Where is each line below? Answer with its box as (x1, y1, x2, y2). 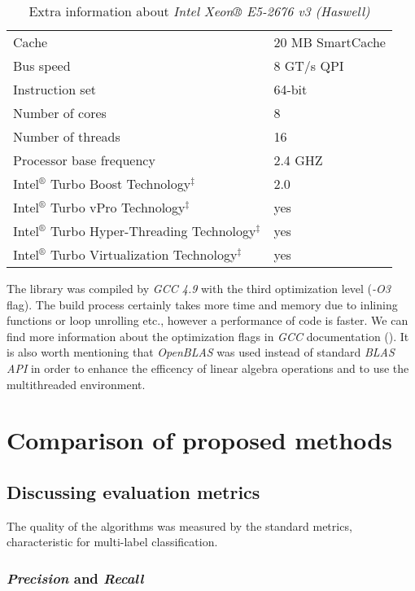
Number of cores (13, 103, 107, 122)
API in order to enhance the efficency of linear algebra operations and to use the (7, 359, 409, 376)
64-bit (273, 80, 308, 98)
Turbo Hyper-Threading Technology (50, 221, 256, 240)
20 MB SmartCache (273, 33, 386, 51)
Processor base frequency (13, 151, 155, 169)
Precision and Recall (7, 567, 144, 588)
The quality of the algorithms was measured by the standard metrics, (7, 517, 352, 534)
